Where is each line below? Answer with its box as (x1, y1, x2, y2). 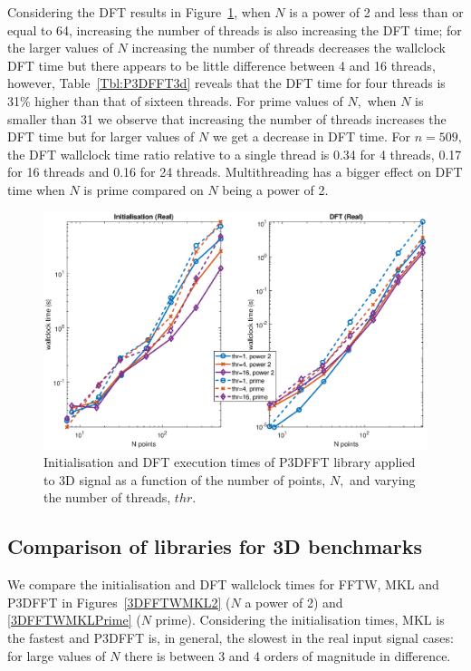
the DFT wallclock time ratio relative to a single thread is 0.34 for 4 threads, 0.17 (7, 144, 462, 163)
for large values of (7, 646, 106, 665)
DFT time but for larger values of (7, 127, 195, 146)
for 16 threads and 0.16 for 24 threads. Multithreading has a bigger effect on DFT (7, 162, 463, 181)
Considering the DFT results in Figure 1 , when (7, 3, 271, 21)
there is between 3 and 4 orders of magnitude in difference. (124, 646, 451, 665)
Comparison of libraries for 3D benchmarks (7, 532, 423, 560)
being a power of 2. (222, 180, 329, 199)
